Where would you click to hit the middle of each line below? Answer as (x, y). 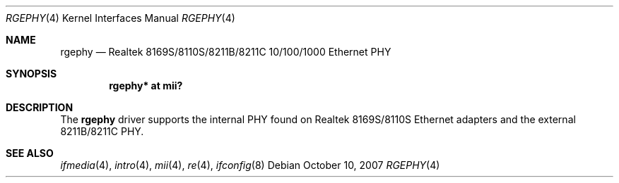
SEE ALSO (30, 153)
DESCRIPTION (40, 107)
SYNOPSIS (31, 74)
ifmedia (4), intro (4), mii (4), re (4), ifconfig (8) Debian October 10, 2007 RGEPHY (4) (250, 165)
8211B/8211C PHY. (102, 131)
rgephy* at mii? (146, 86)
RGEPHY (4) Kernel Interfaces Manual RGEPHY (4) (120, 18)
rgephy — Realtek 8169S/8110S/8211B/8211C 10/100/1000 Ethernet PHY (226, 52)
